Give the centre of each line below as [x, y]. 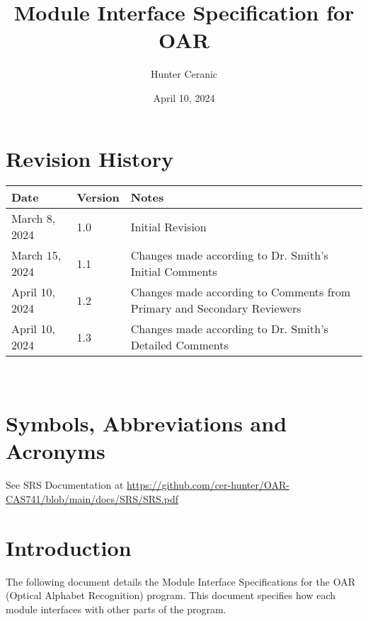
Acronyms [56, 451]
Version [98, 197]
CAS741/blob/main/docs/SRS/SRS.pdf [92, 498]
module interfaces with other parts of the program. [116, 609]
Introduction [69, 547]
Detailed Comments [179, 345]
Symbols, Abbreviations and [146, 423]
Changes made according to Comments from [241, 292]
